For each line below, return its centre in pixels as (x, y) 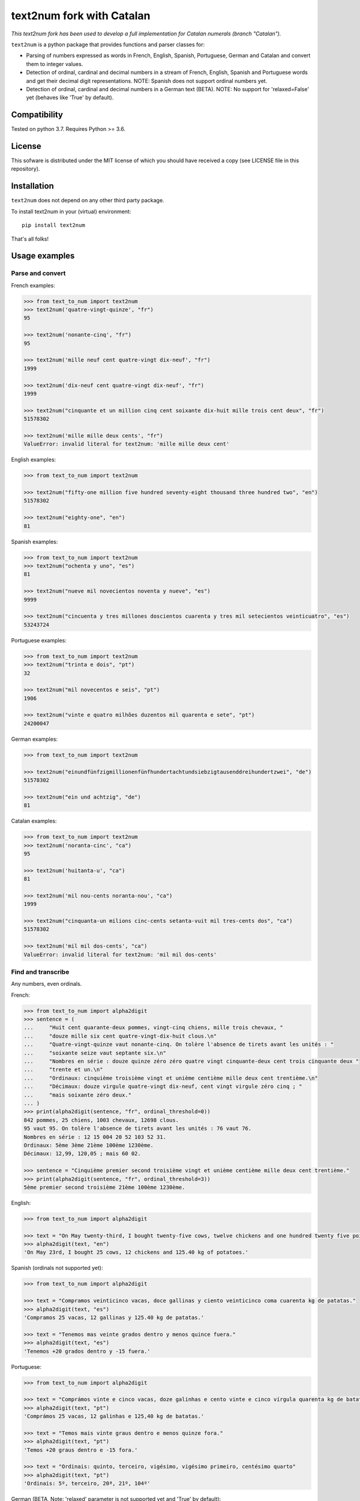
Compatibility (37, 115)
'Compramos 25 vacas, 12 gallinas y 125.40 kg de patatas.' (114, 1317)
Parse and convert (38, 273)
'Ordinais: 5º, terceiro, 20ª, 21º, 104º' (87, 1484)
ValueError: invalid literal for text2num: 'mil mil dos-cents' (120, 954)
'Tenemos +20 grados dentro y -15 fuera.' (87, 1351)
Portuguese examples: (39, 640)
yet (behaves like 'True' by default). (70, 98)
